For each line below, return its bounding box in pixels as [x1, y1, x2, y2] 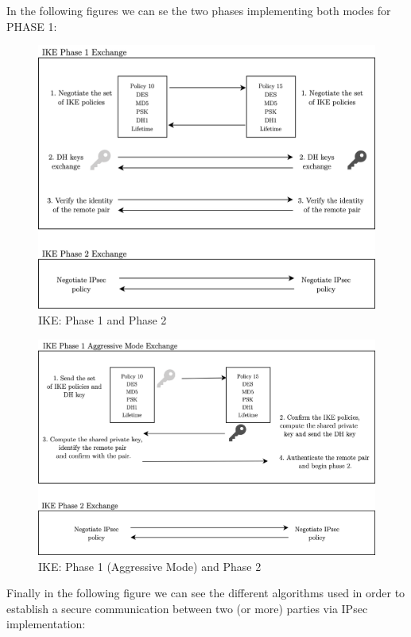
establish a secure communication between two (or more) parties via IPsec [6, 600, 368, 616]
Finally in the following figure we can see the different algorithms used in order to [6, 585, 405, 601]
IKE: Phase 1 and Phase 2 [38, 312, 167, 328]
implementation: [6, 616, 86, 632]
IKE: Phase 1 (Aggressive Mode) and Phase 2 [38, 557, 262, 574]
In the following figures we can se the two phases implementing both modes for [6, 2, 391, 18]
